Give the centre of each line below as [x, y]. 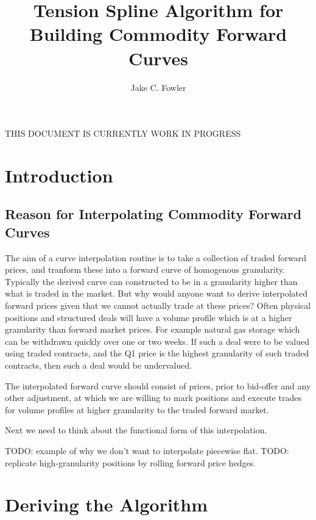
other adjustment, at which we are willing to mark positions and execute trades [153, 398]
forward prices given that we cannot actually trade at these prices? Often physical [158, 305]
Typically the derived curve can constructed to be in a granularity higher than [151, 281]
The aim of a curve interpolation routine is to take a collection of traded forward [156, 257]
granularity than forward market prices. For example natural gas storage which [153, 329]
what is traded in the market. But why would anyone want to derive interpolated [156, 293]
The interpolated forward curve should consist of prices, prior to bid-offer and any [158, 385]
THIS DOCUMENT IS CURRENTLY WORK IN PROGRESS [123, 133]
